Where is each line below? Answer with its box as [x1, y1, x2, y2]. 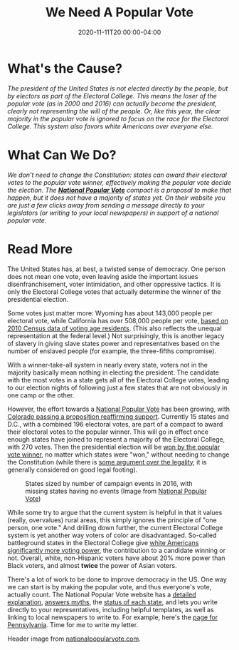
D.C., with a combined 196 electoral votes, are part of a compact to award [7, 420, 223, 428]
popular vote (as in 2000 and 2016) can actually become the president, [7, 99, 217, 108]
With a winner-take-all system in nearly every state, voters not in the [7, 360, 208, 369]
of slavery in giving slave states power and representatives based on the [7, 339, 221, 347]
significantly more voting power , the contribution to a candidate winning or [7, 546, 226, 554]
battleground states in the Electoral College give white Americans [7, 538, 199, 547]
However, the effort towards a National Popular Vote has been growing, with [7, 405, 230, 413]
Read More [7, 240, 73, 257]
